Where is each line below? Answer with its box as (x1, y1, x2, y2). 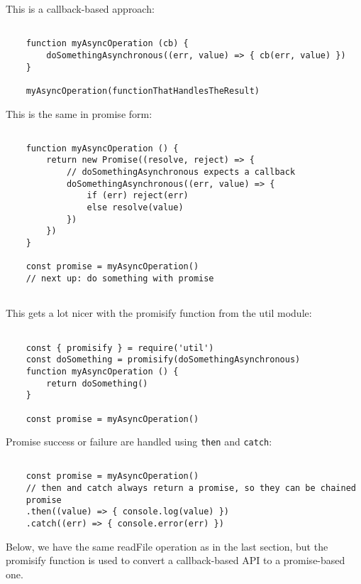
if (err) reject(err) (87, 190, 189, 201)
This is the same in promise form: (6, 106, 152, 121)
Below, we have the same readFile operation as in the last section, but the (6, 539, 328, 553)
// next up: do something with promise (26, 274, 214, 283)
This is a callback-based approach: (6, 1, 155, 16)
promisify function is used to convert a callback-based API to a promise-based (6, 553, 345, 568)
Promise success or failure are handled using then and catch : (6, 434, 272, 449)
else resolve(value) (87, 202, 184, 213)
